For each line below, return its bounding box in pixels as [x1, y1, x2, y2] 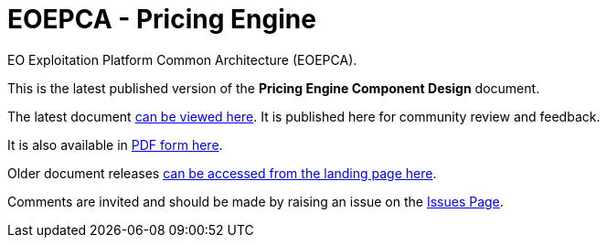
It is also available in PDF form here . [7, 136, 223, 153]
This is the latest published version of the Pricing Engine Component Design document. [7, 80, 540, 96]
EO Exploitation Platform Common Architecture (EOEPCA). [7, 51, 357, 68]
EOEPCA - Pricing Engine [7, 4, 316, 35]
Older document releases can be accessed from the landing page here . [7, 165, 437, 181]
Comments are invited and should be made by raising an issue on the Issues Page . [7, 193, 504, 209]
